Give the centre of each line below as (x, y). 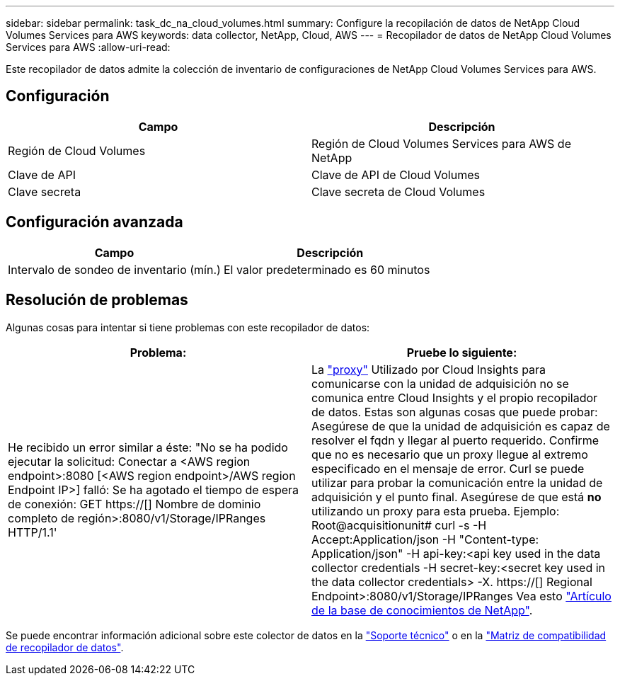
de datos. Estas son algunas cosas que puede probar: (455, 412)
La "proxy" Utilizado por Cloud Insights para (429, 369)
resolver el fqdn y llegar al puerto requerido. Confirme (455, 440)
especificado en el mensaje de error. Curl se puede (448, 468)
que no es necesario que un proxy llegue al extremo (450, 454)
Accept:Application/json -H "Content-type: (425, 539)
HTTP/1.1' (33, 532)
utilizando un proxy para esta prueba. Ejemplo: (436, 511)
